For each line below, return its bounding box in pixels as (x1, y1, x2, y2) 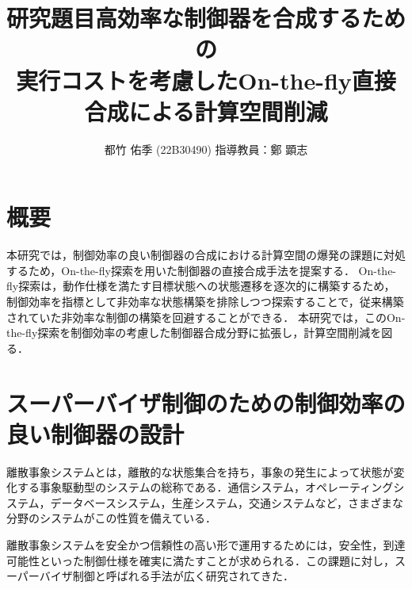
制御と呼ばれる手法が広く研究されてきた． (72, 568, 294, 584)
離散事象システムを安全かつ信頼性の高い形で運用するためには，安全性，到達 (6, 537, 406, 553)
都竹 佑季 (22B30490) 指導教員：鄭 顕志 (104, 140, 308, 157)
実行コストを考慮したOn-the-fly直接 (16, 63, 396, 96)
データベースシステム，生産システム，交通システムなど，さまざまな (50, 494, 403, 511)
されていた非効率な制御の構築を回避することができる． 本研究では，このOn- (6, 308, 406, 325)
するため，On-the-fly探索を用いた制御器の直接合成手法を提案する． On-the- (6, 262, 397, 278)
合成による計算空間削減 (84, 94, 328, 127)
